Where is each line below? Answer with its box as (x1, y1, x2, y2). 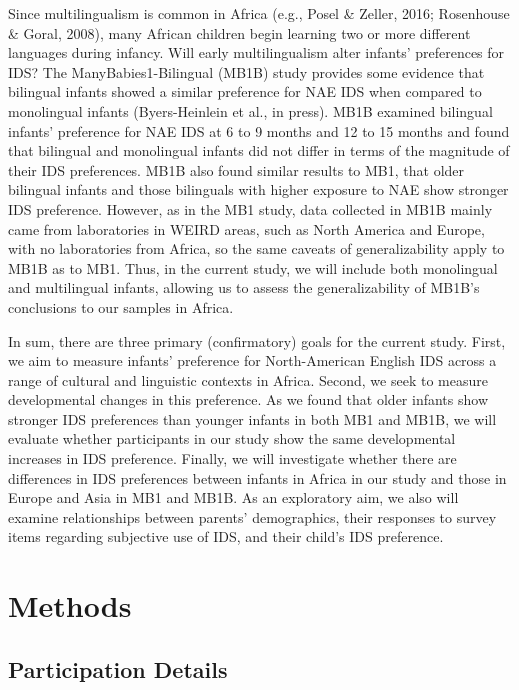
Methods (8, 585, 132, 626)
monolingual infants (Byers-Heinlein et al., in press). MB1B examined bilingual (8, 100, 493, 121)
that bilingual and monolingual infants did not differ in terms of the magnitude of (8, 140, 510, 161)
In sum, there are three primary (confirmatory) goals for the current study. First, (8, 330, 506, 351)
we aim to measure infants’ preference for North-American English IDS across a (8, 350, 497, 371)
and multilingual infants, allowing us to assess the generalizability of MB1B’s (8, 277, 480, 298)
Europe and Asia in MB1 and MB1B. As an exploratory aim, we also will (8, 487, 459, 508)
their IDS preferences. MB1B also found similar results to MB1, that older (8, 159, 465, 180)
